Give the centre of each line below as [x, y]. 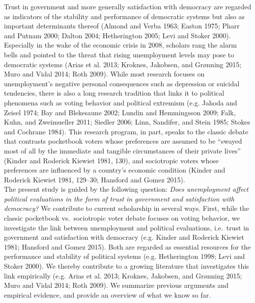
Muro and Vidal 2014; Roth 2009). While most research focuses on [104, 74]
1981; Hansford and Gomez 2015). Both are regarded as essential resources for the [127, 246]
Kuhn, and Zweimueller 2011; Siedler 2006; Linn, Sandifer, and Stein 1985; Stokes [127, 122]
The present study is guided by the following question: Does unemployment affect [126, 189]
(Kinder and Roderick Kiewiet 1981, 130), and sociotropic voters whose [111, 160]
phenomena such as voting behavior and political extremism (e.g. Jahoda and [121, 102]
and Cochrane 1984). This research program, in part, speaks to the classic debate [126, 131]
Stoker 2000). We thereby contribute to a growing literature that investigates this [127, 266]
